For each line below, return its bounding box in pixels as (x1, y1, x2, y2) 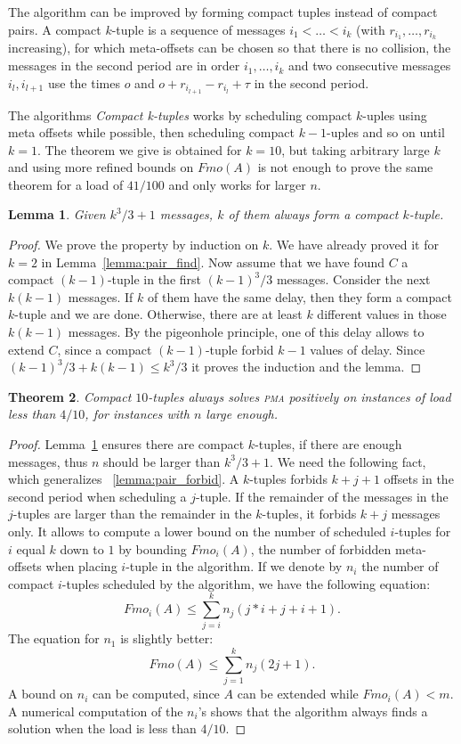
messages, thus (8, 452, 88, 470)
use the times (47, 73, 120, 92)
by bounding (118, 539, 187, 558)
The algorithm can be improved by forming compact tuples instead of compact (8, 3, 438, 20)
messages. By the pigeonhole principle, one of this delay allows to (68, 323, 425, 341)
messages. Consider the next (276, 270, 431, 289)
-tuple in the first (107, 270, 202, 289)
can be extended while (237, 684, 359, 703)
